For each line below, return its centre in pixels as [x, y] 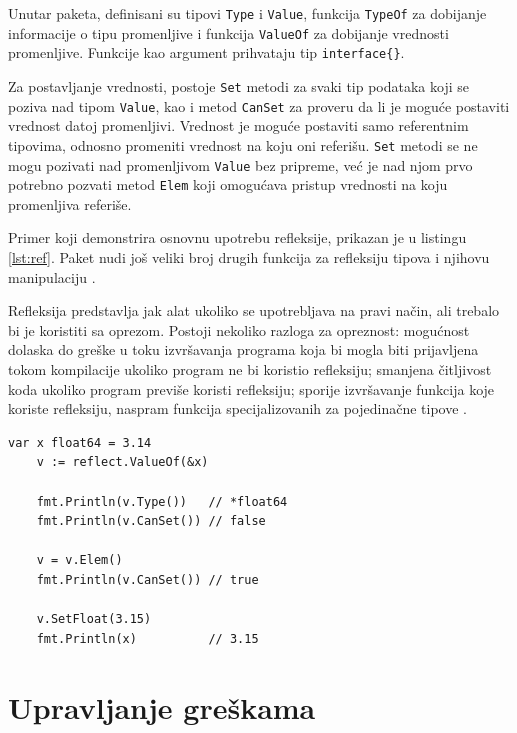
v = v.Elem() [79, 560]
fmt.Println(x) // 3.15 [147, 638]
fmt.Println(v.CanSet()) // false [151, 521]
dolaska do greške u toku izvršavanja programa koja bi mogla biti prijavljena [243, 349]
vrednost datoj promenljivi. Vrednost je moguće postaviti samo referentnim [238, 125]
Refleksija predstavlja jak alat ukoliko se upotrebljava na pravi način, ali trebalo [254, 310]
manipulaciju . [52, 276]
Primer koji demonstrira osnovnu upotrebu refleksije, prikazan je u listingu [237, 237]
